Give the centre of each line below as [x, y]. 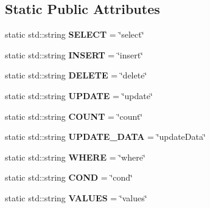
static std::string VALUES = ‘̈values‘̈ [76, 197]
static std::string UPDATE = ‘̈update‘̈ [79, 95]
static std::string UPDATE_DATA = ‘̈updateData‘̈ [105, 137]
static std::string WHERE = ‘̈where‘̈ [75, 157]
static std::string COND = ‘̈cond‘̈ [69, 177]
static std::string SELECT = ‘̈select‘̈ [75, 34]
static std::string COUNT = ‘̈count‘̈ [74, 116]
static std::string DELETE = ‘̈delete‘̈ [76, 75]
